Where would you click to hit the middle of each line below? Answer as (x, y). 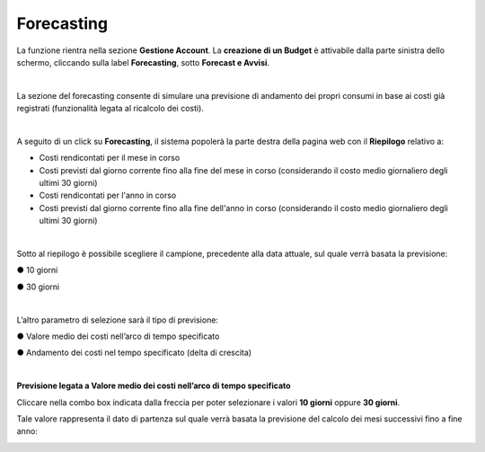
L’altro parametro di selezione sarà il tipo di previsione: (118, 320)
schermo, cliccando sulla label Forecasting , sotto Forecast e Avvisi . (143, 62)
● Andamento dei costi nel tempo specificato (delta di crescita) (134, 353)
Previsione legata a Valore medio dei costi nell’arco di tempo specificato (154, 386)
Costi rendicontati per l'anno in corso (108, 195)
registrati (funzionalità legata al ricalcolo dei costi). (110, 109)
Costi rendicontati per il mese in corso (110, 158)
